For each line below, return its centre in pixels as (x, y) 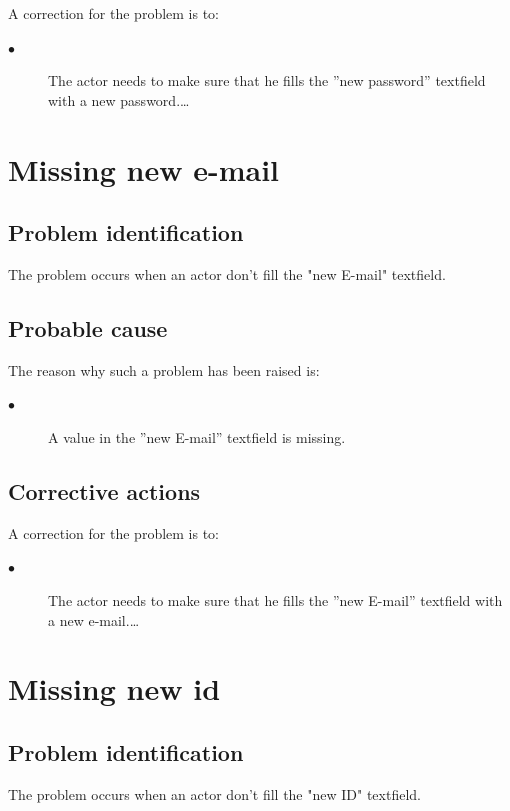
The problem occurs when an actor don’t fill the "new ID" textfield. (214, 793)
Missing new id (114, 688)
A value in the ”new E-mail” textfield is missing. (197, 436)
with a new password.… (119, 99)
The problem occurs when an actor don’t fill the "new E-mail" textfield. (227, 273)
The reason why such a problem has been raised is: (164, 369)
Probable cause (88, 327)
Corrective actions (104, 490)
